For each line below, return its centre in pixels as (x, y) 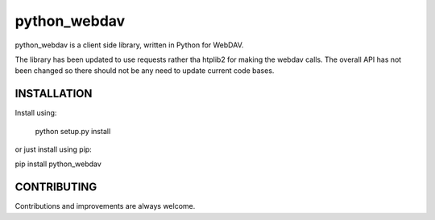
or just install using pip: (53, 149)
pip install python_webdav (58, 164)
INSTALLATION (54, 94)
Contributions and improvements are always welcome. (105, 206)
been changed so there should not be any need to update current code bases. (145, 71)
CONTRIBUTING (56, 187)
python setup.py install (73, 131)
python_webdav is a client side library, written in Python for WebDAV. (129, 45)
